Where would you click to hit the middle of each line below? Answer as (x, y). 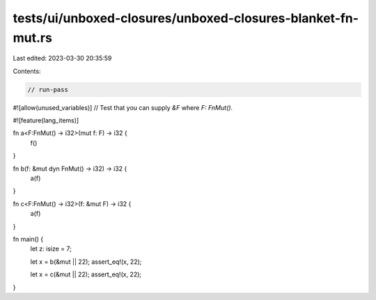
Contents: (27, 71)
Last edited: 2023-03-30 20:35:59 (62, 58)
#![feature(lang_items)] (46, 120)
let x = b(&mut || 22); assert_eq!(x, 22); (86, 262)
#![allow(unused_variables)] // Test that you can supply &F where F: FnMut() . (123, 107)
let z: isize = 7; (51, 249)
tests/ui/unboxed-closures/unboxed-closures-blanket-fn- (186, 18)
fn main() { (28, 239)
